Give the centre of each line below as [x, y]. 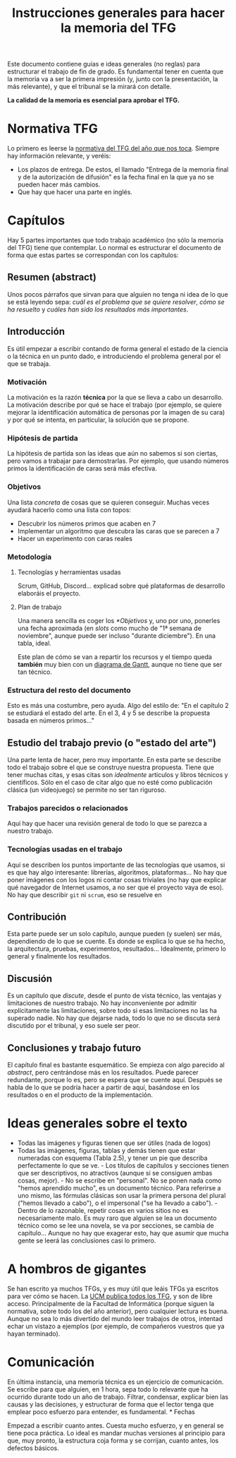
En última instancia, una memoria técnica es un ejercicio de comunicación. [116, 1382]
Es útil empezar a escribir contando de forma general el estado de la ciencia [118, 348]
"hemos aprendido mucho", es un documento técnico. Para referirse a [119, 1187]
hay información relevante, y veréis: [59, 156]
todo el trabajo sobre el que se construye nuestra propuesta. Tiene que [111, 767]
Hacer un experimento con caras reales [75, 538]
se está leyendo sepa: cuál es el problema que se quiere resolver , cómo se [116, 302]
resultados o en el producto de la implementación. [80, 1095]
